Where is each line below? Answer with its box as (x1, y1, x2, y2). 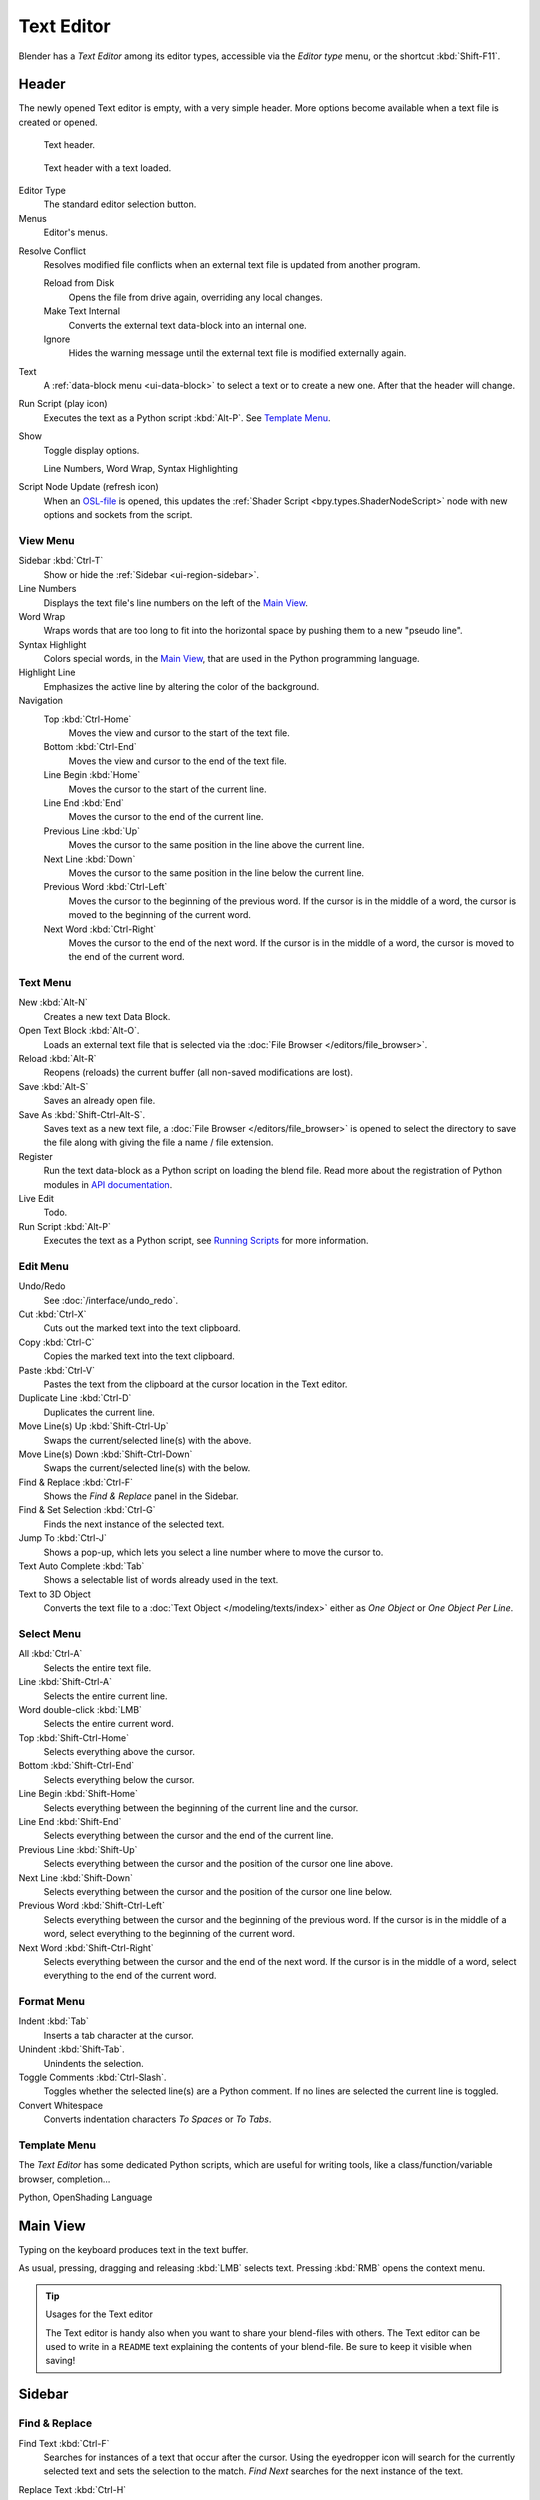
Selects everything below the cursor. (43, 1773, 195, 1785)
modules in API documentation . (43, 1178, 173, 1190)
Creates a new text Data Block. (43, 1010, 171, 1022)
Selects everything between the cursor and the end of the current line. (43, 1830, 334, 1842)
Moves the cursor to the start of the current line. (68, 783, 267, 795)
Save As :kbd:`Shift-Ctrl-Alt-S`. (18, 1108, 146, 1120)
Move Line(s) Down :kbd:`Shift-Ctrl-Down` (18, 1448, 193, 1460)
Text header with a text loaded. (43, 161, 172, 174)
